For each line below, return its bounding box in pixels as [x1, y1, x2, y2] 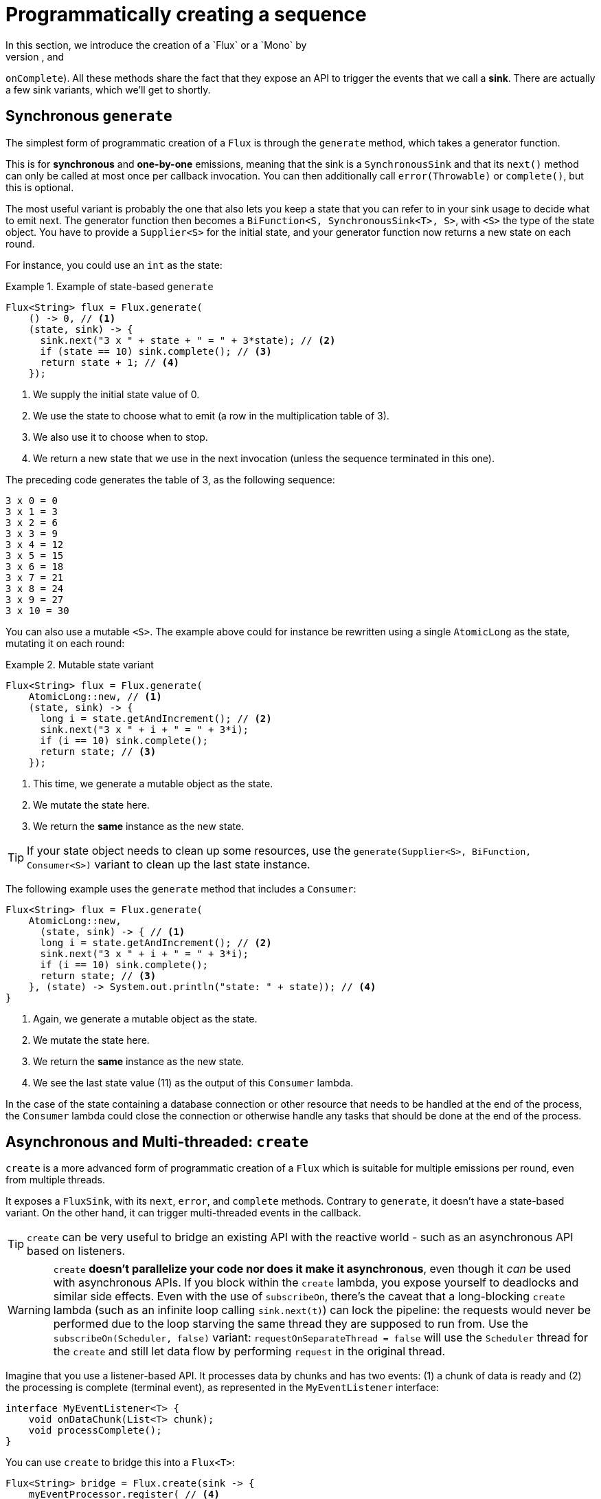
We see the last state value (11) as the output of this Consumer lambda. [33, 1076, 354, 1088]
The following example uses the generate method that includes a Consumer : [5, 882, 356, 895]
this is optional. [5, 181, 74, 193]
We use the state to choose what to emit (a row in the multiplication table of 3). [33, 409, 389, 422]
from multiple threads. [5, 1174, 106, 1186]
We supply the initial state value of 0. [33, 388, 200, 400]
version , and [5, 50, 65, 63]
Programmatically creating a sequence [5, 3, 367, 26]
